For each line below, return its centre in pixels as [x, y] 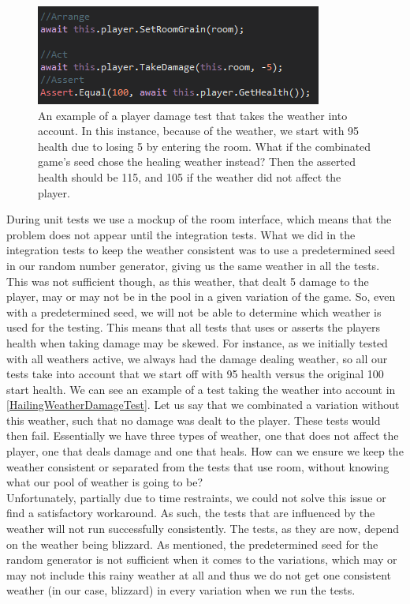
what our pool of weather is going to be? [105, 482]
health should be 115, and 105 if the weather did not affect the [190, 176]
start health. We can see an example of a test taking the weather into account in [201, 389]
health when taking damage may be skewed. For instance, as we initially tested [197, 342]
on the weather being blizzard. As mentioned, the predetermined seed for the [192, 544]
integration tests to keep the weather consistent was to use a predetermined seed [201, 250]
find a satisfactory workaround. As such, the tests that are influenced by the [191, 513]
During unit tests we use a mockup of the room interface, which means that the [199, 219]
